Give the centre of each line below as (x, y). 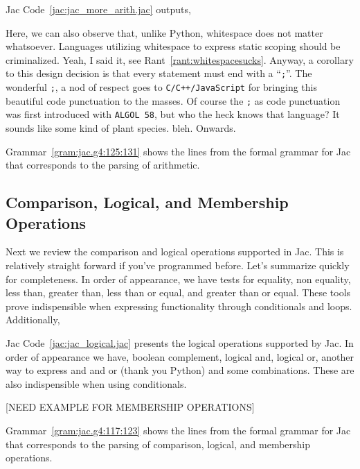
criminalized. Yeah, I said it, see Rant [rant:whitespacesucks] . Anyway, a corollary (180, 59)
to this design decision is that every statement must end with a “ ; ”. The (159, 73)
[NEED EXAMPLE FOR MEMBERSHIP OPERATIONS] (130, 407)
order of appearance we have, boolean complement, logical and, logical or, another (180, 356)
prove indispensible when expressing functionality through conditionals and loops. (179, 306)
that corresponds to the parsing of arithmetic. (103, 165)
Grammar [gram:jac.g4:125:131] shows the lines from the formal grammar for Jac (178, 151)
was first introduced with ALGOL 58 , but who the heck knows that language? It (173, 114)
